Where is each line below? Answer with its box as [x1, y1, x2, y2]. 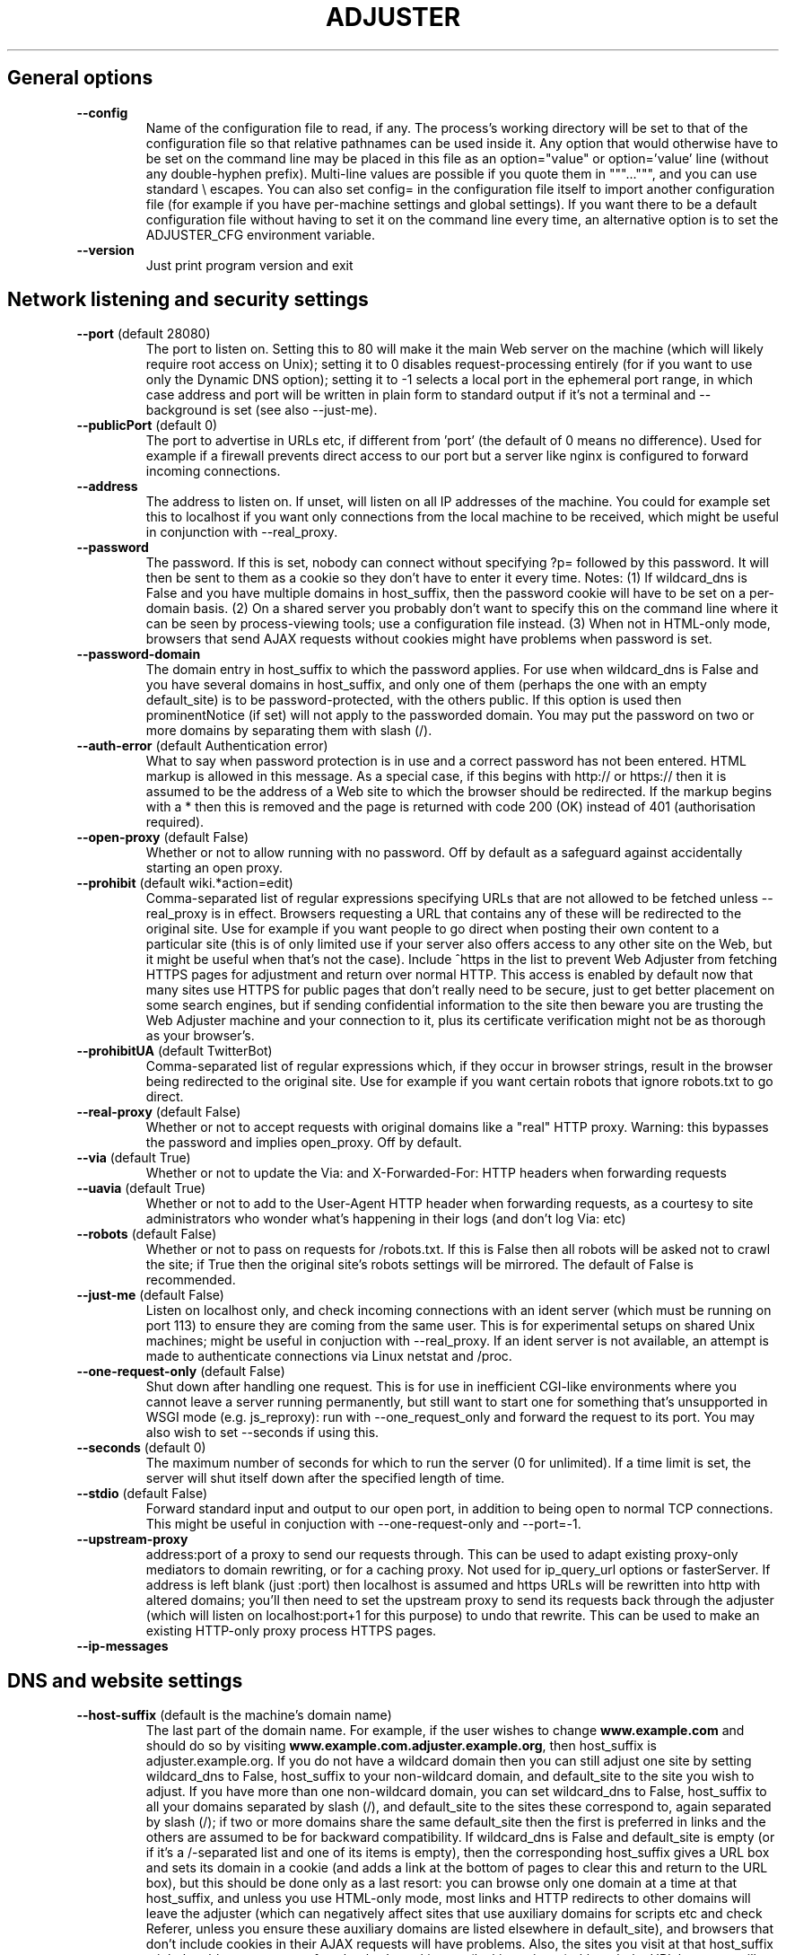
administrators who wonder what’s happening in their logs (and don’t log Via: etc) [145, 1211, 626, 1227]
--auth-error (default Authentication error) [76, 738, 328, 754]
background [145, 402, 217, 418]
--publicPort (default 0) [76, 417, 218, 434]
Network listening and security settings [7, 288, 369, 311]
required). [145, 814, 205, 830]
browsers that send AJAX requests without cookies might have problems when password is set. [145, 631, 712, 647]
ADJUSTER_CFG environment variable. [145, 226, 375, 242]
